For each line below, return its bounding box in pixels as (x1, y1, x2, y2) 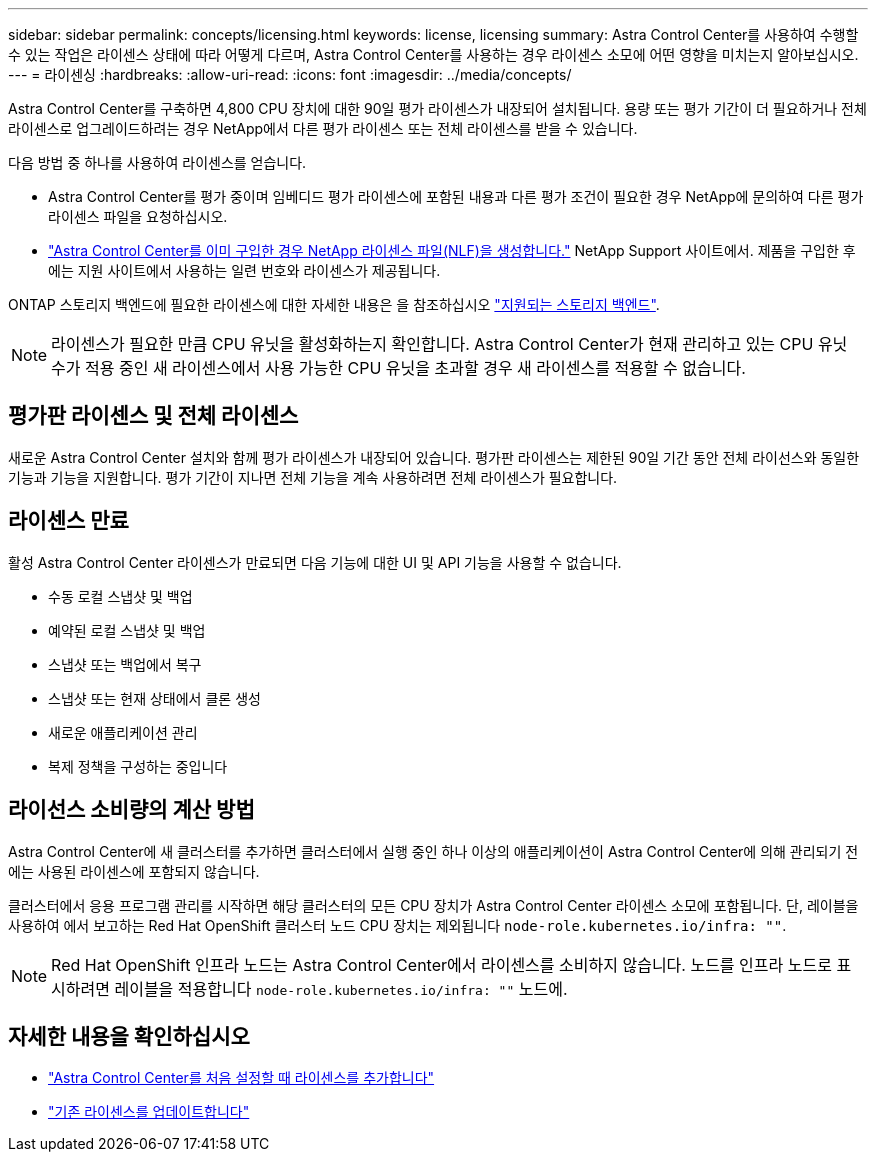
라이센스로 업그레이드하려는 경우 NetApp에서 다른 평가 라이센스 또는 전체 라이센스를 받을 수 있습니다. (8, 120, 638, 137)
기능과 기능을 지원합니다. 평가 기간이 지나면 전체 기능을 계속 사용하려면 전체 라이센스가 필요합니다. (8, 468, 618, 486)
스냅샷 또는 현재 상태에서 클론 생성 (48, 689, 261, 707)
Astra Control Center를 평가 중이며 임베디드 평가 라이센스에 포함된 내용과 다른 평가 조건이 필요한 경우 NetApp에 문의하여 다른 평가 (48, 188, 864, 205)
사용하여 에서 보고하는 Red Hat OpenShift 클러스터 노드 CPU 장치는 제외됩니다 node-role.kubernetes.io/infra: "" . (8, 916, 787, 934)
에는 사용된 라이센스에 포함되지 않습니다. (8, 862, 260, 880)
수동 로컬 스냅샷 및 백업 (48, 587, 193, 605)
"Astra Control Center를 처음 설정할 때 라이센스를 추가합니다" (48, 1069, 435, 1087)
